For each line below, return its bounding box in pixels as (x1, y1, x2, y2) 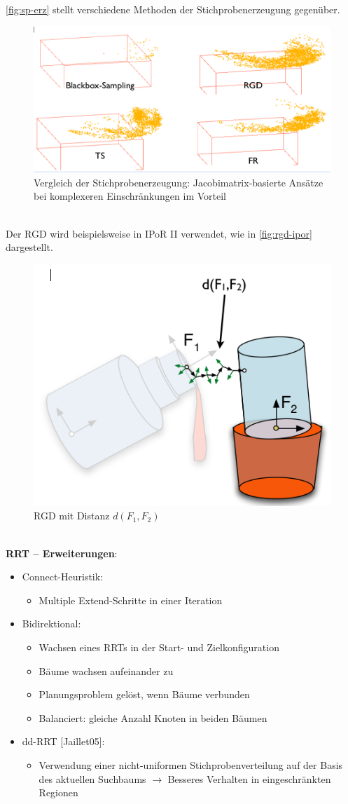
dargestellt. (6, 240, 53, 254)
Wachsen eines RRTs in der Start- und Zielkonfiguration (39, 640, 279, 654)
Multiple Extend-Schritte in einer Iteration (39, 592, 223, 607)
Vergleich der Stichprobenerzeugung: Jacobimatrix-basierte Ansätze (34, 175, 323, 189)
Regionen (39, 785, 78, 800)
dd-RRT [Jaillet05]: (22, 734, 105, 749)
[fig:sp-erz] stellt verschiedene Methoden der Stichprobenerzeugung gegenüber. (6, 2, 340, 16)
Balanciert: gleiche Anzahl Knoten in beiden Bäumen (39, 710, 267, 725)
